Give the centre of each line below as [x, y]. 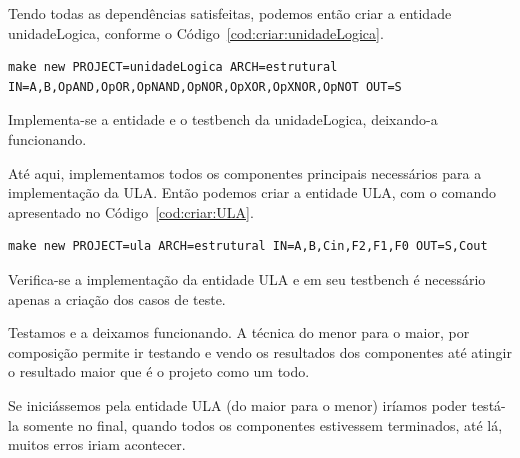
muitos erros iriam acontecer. [97, 444]
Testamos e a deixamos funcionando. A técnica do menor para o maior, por [239, 332]
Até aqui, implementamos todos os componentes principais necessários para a [245, 172]
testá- [488, 404]
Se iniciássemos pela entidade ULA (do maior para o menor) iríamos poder [237, 404]
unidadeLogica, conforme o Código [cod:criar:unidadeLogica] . [196, 32]
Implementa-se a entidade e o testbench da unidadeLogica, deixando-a [223, 119]
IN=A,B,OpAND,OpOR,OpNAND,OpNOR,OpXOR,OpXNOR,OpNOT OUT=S [205, 86]
